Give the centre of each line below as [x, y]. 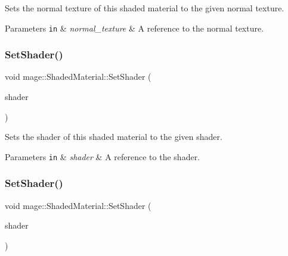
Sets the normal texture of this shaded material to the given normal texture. [145, 8]
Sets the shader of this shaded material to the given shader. [114, 137]
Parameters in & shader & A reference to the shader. [103, 156]
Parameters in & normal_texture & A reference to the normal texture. [134, 28]
